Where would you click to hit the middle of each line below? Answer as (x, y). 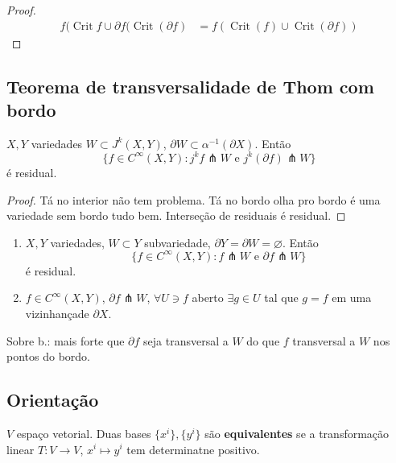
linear (21, 449)
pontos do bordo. (48, 356)
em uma (352, 298)
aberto (208, 298)
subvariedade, (177, 242)
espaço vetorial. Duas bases (84, 433)
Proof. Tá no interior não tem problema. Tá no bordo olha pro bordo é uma (194, 199)
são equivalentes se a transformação (297, 433)
